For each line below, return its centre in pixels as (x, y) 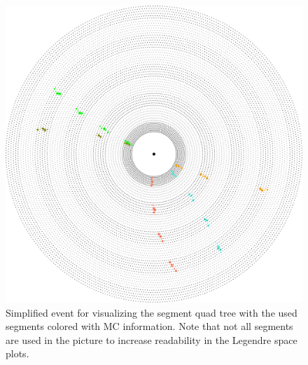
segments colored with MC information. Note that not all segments (149, 326)
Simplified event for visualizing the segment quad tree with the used (152, 312)
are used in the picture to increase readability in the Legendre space (152, 339)
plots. (17, 353)
